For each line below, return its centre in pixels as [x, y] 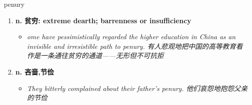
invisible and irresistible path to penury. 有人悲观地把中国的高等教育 [131, 46]
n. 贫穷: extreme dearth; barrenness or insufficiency [103, 20]
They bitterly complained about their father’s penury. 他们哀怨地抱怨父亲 [137, 88]
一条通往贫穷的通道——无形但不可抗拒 [102, 55]
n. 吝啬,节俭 [35, 71]
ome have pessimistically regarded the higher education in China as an [131, 37]
